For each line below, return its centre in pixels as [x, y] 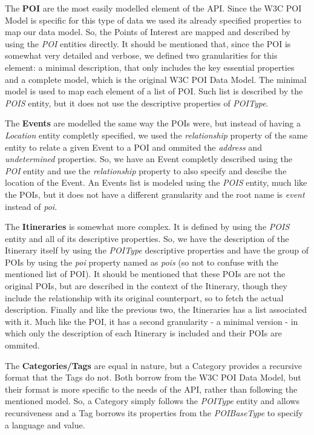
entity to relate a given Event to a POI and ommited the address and [133, 147]
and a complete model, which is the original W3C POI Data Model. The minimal [156, 79]
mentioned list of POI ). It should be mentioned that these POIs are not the [145, 274]
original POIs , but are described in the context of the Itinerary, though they [146, 286]
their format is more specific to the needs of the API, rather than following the [151, 389]
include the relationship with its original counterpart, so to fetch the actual [144, 297]
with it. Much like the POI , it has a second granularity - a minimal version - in [152, 321]
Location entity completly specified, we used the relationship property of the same [156, 135]
